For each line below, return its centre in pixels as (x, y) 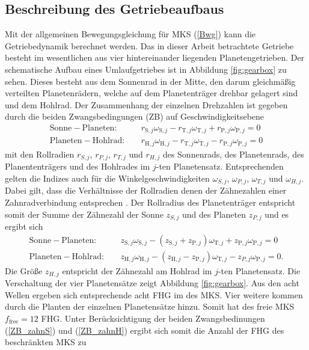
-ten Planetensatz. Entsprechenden (220, 166)
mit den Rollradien (40, 154)
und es (277, 214)
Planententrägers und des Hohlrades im (78, 166)
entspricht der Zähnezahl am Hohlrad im (137, 270)
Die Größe (24, 270)
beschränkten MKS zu (46, 342)
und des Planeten (214, 214)
